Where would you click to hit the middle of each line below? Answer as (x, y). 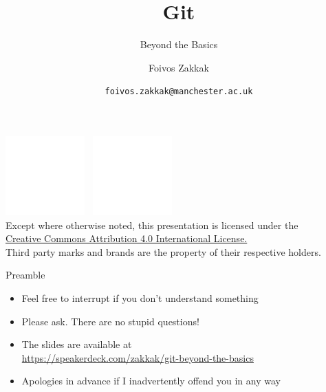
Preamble (25, 275)
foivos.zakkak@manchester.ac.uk (179, 92)
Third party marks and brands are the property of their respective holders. (163, 251)
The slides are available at (77, 344)
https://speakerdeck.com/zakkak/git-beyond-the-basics (138, 357)
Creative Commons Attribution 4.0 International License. (127, 238)
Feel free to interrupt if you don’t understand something (140, 297)
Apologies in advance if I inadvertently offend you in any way (151, 381)
